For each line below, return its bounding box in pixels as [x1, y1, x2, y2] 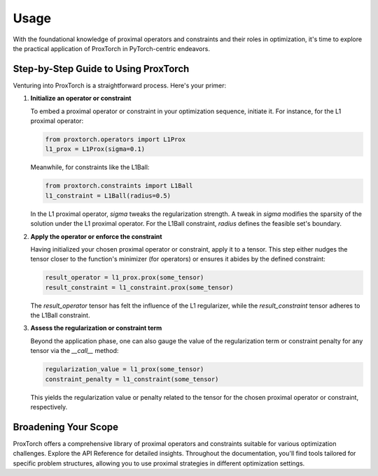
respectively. [30, 403, 68, 411]
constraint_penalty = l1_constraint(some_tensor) [45, 375, 219, 383]
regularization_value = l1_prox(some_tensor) [45, 366, 204, 373]
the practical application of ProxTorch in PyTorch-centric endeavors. [13, 44, 210, 52]
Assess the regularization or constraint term [30, 324, 162, 332]
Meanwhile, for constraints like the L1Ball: [30, 163, 150, 171]
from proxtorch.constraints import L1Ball [45, 182, 193, 190]
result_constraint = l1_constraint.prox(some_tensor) [45, 283, 234, 291]
